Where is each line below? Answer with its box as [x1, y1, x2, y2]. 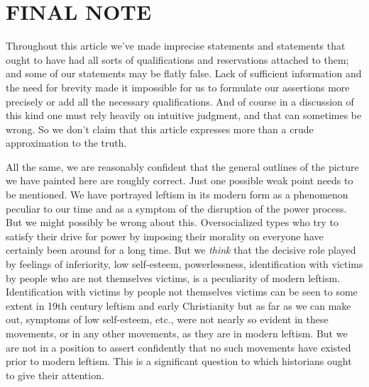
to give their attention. [6, 367, 104, 382]
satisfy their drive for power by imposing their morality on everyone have [6, 228, 324, 243]
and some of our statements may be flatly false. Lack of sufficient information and [6, 66, 362, 81]
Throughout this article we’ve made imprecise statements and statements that [6, 38, 346, 53]
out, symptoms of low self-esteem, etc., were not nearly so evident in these [6, 312, 329, 327]
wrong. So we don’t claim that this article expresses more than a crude [6, 121, 314, 136]
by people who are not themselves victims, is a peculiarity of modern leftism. [6, 270, 341, 285]
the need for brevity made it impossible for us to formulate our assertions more [6, 79, 350, 94]
